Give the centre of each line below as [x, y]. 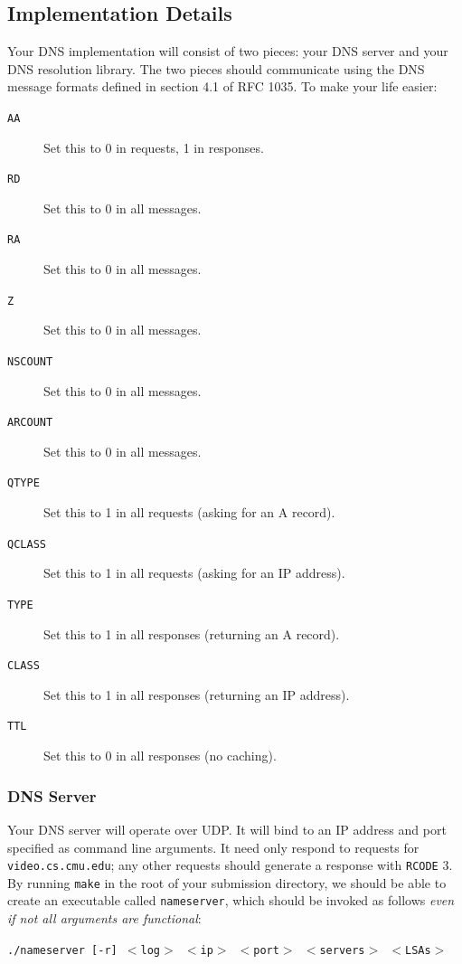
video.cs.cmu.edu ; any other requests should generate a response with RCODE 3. [230, 865]
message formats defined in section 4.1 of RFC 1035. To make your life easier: [222, 86]
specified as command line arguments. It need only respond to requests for [213, 847]
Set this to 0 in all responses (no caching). [160, 756]
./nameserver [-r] [62, 950]
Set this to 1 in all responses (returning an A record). [192, 633]
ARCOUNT [30, 423]
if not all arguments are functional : [104, 918]
